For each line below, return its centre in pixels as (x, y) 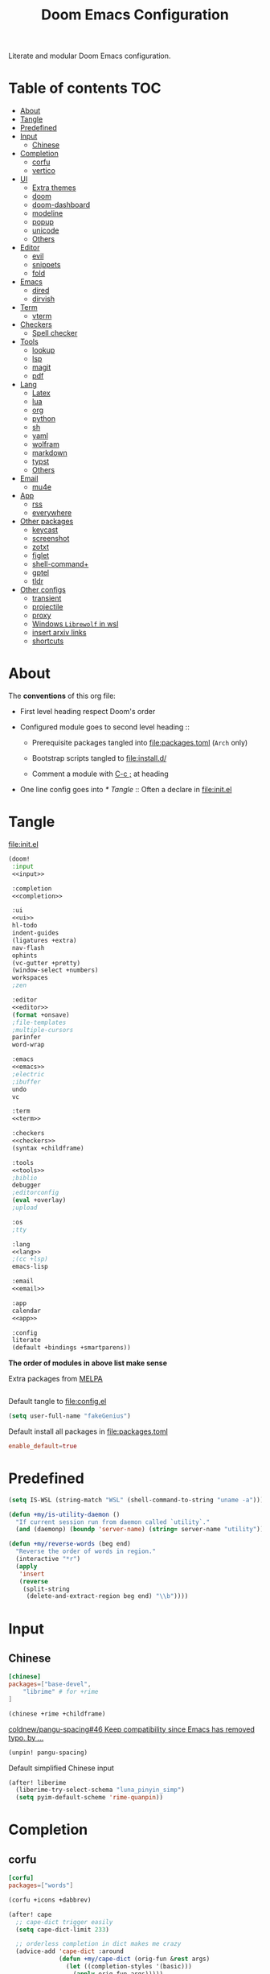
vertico (44, 171)
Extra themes (54, 188)
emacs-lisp (30, 1267)
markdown (50, 453)
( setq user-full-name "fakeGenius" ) (70, 1416)
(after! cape (30, 1914)
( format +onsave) (41, 1015)
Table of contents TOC (85, 88)
